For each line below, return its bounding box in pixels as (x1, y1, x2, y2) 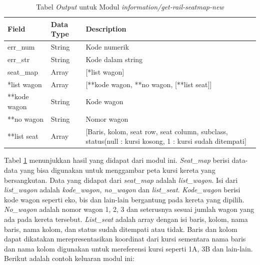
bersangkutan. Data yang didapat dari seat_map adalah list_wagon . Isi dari (4, 174, 238, 185)
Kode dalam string (85, 54, 143, 64)
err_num (7, 42, 35, 52)
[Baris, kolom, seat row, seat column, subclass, (85, 126, 228, 136)
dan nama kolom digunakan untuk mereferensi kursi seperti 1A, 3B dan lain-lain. (4, 243, 253, 253)
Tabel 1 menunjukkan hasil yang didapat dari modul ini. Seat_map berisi (4, 155, 229, 165)
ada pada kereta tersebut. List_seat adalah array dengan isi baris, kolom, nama (4, 213, 248, 224)
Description (85, 24, 126, 34)
